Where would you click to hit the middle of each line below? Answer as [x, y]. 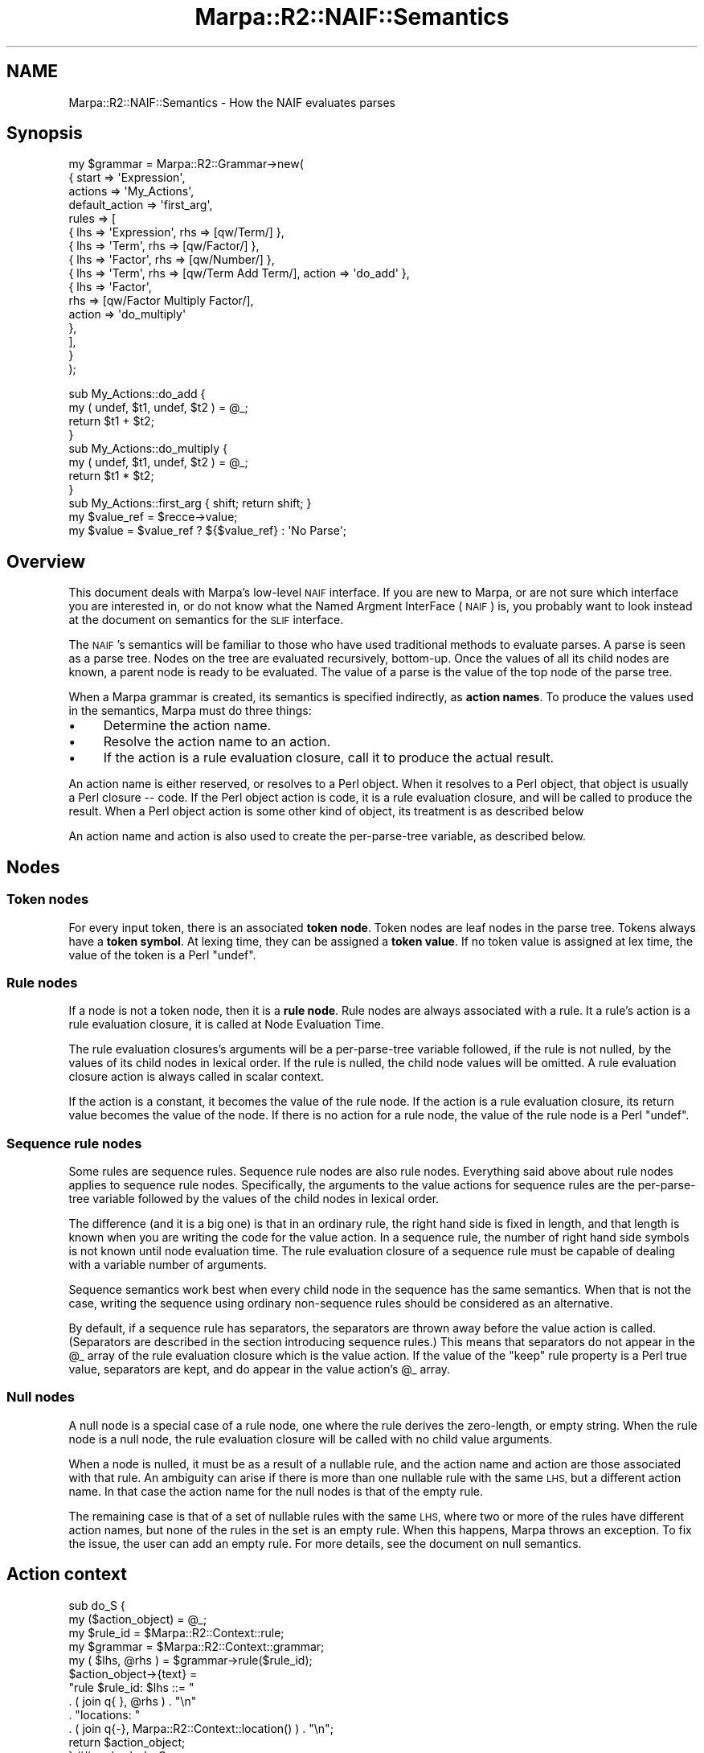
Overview [46, 561]
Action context [67, 1574]
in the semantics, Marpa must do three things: [190, 711]
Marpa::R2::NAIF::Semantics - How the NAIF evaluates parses [232, 102]
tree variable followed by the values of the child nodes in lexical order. [254, 1199]
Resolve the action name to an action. [217, 742]
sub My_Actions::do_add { [137, 394]
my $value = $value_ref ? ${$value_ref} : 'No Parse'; [208, 531]
